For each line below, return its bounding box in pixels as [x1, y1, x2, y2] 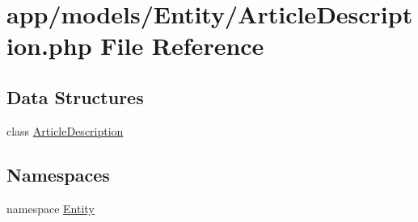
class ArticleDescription [6, 122, 124, 139]
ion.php [6, 29, 92, 62]
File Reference [100, 29, 264, 62]
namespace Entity [6, 199, 95, 216]
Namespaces [6, 161, 110, 186]
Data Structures [6, 84, 144, 109]
